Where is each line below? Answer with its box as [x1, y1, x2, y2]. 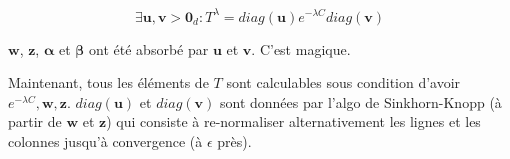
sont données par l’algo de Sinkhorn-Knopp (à [219, 91, 502, 112]
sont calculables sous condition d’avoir [226, 72, 461, 93]
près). [217, 130, 252, 151]
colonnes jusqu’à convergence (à [8, 130, 203, 151]
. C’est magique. [251, 38, 351, 59]
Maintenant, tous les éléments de [8, 72, 209, 93]
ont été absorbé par [89, 38, 209, 59]
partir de [8, 111, 62, 132]
